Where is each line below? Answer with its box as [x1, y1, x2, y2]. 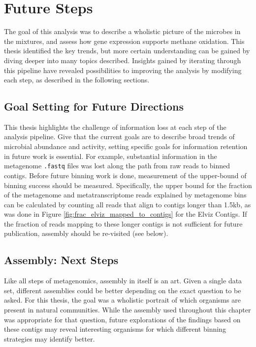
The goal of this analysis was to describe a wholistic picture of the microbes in [4, 26, 241, 37]
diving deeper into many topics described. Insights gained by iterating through [4, 55, 241, 65]
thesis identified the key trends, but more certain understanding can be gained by [4, 45, 250, 56]
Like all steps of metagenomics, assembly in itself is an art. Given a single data [4, 275, 242, 286]
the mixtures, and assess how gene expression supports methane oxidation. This [4, 36, 245, 46]
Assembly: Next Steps [4, 252, 119, 268]
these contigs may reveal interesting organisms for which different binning [4, 324, 226, 334]
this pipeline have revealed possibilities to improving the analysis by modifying [4, 65, 242, 75]
